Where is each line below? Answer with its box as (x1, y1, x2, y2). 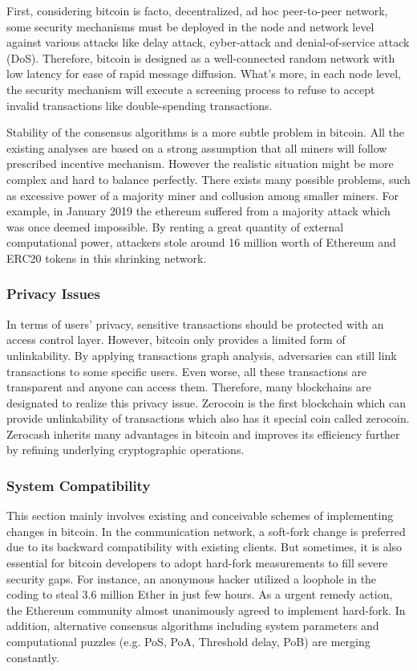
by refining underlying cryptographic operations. (6, 441, 245, 458)
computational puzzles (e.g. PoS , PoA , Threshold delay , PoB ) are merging (6, 633, 370, 650)
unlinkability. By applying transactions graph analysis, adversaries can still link (6, 346, 397, 363)
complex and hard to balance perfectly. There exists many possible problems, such (6, 170, 411, 187)
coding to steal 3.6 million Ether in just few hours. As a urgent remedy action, (6, 586, 393, 603)
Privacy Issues (6, 284, 100, 304)
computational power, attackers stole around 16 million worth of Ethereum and (6, 234, 396, 251)
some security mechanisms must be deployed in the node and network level (6, 18, 374, 35)
